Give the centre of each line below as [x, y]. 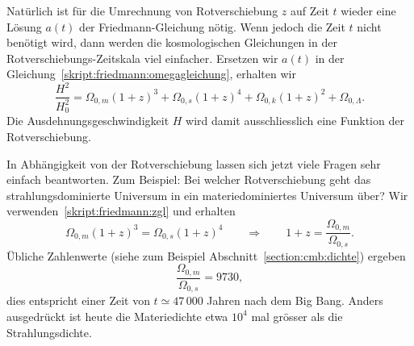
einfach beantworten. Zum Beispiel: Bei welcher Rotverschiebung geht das [189, 179]
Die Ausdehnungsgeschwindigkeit [88, 121]
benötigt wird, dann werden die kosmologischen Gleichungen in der [172, 42]
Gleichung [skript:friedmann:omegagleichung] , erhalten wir [151, 74]
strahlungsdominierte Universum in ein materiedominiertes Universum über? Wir [207, 195]
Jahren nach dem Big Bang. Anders [295, 300]
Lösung [24, 26]
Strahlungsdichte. [49, 332]
